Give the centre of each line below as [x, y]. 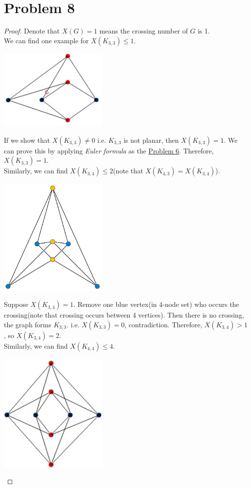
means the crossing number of [144, 31]
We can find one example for [47, 40]
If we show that [27, 140]
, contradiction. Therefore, [164, 325]
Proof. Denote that [32, 31]
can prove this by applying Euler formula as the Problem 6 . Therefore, [109, 150]
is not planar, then [151, 140]
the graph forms [28, 325]
